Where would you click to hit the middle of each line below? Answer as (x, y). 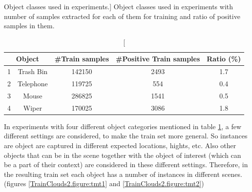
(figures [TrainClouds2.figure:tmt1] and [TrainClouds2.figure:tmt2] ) (104, 183)
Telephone (33, 84)
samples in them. (29, 26)
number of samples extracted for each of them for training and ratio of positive (122, 16)
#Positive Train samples (158, 59)
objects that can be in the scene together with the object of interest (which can (123, 155)
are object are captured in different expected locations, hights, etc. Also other (120, 145)
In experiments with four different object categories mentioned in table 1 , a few (123, 126)
